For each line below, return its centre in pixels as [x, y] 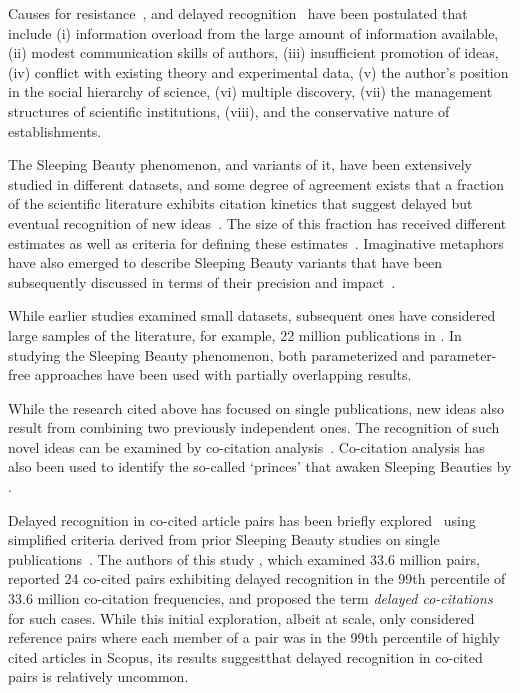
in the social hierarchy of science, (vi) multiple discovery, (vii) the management [250, 91]
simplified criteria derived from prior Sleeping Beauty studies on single [224, 539]
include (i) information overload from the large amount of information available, [253, 32]
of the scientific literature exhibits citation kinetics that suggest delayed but [240, 203]
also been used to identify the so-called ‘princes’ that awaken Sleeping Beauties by [260, 466]
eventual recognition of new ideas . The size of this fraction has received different [257, 222]
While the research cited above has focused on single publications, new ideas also [256, 407]
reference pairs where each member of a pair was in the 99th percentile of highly [254, 637]
